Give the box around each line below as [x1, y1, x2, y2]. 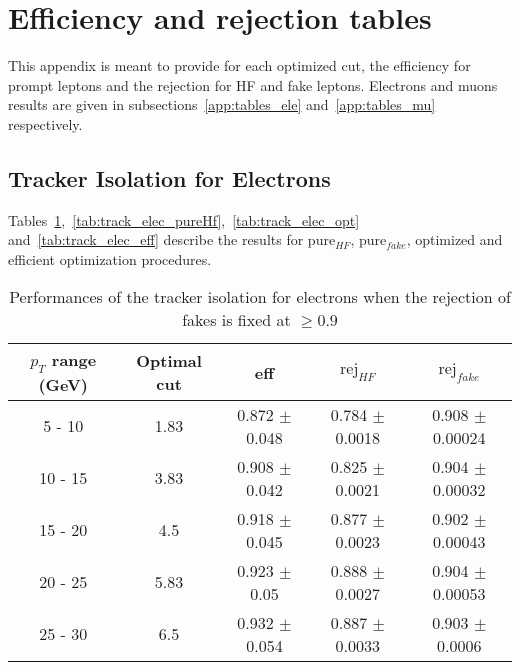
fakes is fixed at [182, 308, 291, 332]
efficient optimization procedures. [8, 248, 212, 269]
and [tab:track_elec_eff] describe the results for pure [8, 229, 336, 250]
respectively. [8, 113, 83, 134]
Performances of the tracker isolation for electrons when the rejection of [9, 285, 511, 309]
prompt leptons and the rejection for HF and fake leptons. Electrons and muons [8, 74, 498, 95]
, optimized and [406, 229, 503, 250]
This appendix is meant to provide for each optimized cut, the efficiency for [8, 55, 471, 76]
